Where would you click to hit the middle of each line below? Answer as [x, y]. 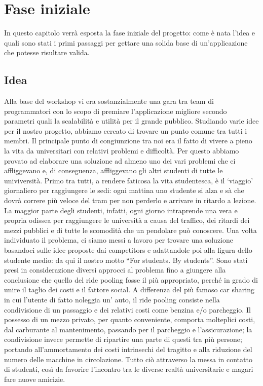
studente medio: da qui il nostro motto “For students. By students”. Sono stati [126, 260]
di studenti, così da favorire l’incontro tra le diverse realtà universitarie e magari [129, 369]
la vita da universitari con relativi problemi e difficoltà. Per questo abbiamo [122, 151]
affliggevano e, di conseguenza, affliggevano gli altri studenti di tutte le [114, 170]
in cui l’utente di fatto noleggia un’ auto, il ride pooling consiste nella [112, 299]
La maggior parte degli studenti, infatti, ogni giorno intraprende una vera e [121, 210]
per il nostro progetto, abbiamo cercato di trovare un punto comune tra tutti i [126, 130]
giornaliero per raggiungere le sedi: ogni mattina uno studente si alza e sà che [124, 190]
